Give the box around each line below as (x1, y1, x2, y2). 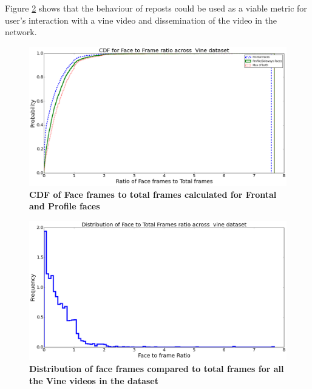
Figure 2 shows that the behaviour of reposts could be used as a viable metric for (5, 2, 307, 14)
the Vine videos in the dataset (29, 374, 158, 387)
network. (5, 25, 37, 38)
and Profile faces (29, 200, 100, 212)
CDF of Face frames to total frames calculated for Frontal (29, 188, 277, 200)
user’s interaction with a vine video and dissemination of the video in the (5, 13, 277, 26)
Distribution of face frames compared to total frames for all (29, 362, 284, 374)
